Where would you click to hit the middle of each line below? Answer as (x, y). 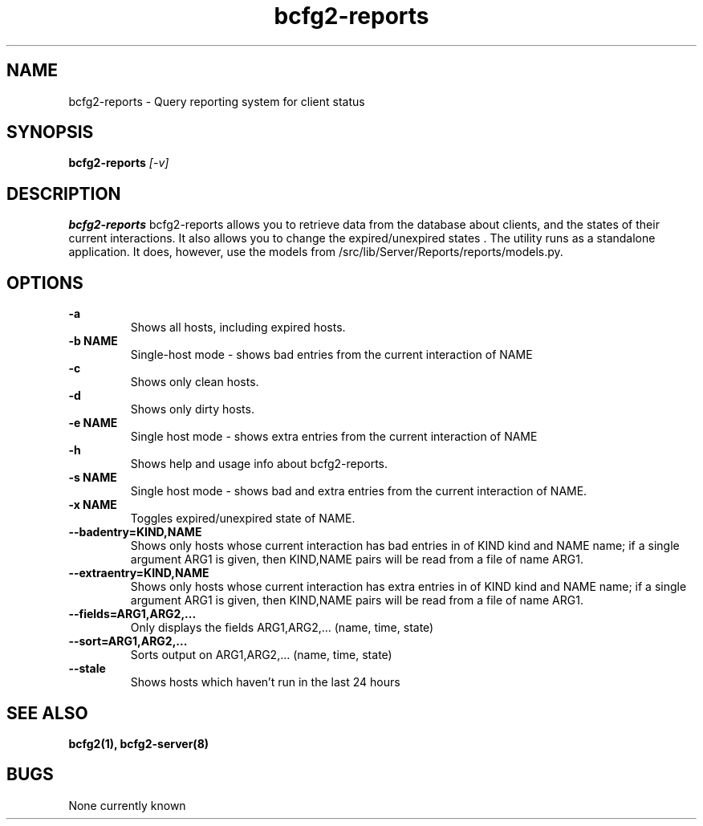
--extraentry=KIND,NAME (139, 573)
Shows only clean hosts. (195, 382)
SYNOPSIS (50, 132)
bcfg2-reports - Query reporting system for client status (217, 101)
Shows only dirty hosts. (192, 409)
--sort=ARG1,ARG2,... (128, 641)
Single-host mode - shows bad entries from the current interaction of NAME (331, 355)
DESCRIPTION (64, 193)
